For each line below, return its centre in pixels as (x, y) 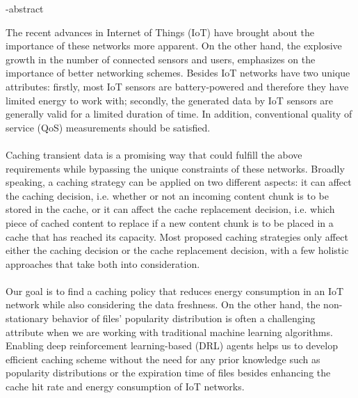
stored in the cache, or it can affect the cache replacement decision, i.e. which (170, 209)
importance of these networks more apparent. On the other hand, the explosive (174, 46)
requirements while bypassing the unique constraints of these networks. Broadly (175, 168)
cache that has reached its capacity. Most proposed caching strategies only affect (177, 236)
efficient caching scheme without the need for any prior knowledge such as (163, 359)
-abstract (25, 8)
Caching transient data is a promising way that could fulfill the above (154, 154)
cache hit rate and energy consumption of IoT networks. (125, 387)
